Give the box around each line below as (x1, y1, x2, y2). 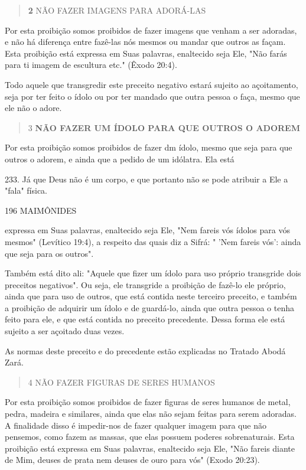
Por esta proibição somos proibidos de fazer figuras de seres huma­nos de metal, (5, 396, 291, 408)
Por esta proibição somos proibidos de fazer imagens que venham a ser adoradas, (5, 24, 297, 36)
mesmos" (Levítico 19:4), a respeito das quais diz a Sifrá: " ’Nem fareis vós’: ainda (5, 235, 301, 247)
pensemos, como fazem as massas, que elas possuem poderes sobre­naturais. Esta (5, 430, 295, 443)
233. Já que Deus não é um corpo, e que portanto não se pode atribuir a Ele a (5, 172, 288, 185)
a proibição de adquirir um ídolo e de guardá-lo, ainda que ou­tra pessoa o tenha (5, 301, 294, 314)
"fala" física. (5, 184, 48, 197)
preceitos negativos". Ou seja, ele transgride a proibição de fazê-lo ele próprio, (5, 278, 286, 291)
